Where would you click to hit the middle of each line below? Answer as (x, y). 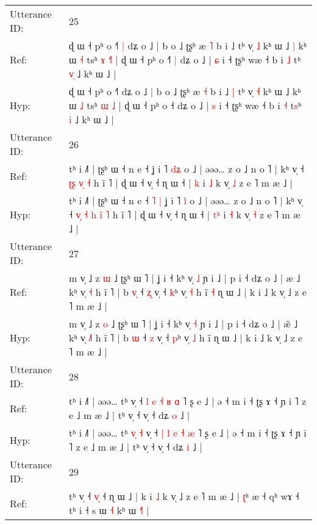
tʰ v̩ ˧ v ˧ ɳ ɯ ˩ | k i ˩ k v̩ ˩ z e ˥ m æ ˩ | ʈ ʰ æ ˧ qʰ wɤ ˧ (184, 496)
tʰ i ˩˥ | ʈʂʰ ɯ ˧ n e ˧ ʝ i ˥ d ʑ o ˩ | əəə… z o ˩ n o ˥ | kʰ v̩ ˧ (187, 169)
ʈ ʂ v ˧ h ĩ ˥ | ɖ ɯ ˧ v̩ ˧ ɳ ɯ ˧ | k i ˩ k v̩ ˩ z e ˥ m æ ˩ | (181, 183)
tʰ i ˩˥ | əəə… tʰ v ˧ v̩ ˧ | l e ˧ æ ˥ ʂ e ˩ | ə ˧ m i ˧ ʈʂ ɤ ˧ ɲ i (188, 433)
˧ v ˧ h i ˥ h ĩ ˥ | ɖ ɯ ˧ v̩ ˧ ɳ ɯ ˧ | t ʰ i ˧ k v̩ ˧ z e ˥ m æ (185, 214)
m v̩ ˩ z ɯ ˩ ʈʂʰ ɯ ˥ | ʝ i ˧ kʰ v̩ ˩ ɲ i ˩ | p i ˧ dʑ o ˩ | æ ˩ (185, 278)
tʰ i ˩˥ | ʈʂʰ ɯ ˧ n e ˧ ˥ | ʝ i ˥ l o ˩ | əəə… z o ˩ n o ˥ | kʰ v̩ (186, 200)
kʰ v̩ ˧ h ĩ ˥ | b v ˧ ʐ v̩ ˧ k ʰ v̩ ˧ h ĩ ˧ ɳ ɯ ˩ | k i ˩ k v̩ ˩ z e (188, 292)
